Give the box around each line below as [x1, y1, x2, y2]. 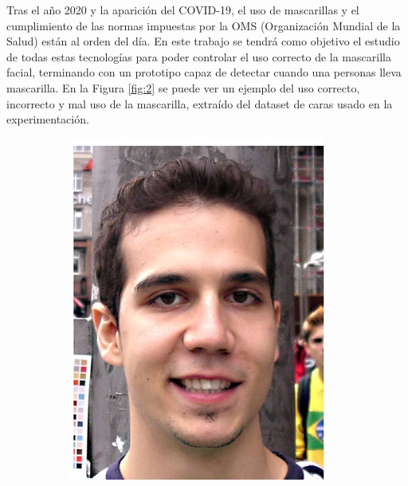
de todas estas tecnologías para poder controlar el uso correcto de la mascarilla [6, 48, 391, 65]
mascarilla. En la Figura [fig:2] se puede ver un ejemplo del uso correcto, [6, 79, 360, 96]
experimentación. [6, 111, 89, 127]
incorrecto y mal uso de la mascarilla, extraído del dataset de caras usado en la [6, 95, 393, 112]
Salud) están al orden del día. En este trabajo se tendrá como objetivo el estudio [6, 33, 400, 49]
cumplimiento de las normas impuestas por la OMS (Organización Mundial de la [6, 17, 401, 33]
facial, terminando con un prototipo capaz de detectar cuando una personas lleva [6, 64, 402, 80]
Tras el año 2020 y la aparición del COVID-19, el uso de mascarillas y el [6, 2, 359, 18]
